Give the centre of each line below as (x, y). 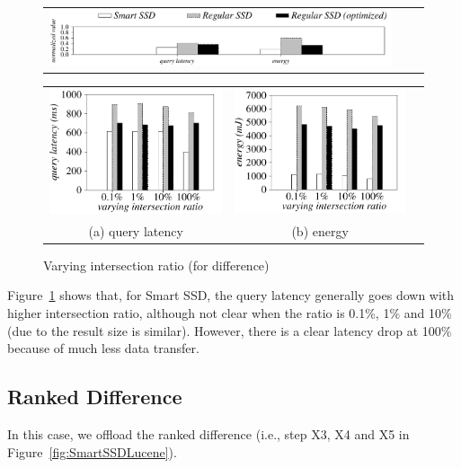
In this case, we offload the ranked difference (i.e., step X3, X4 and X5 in (208, 433)
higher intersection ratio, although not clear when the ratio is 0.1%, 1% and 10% (230, 313)
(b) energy (320, 230)
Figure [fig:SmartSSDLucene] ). (92, 451)
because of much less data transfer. (103, 348)
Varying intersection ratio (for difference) (156, 265)
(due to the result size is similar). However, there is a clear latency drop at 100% (230, 330)
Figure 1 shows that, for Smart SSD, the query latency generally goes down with (231, 295)
